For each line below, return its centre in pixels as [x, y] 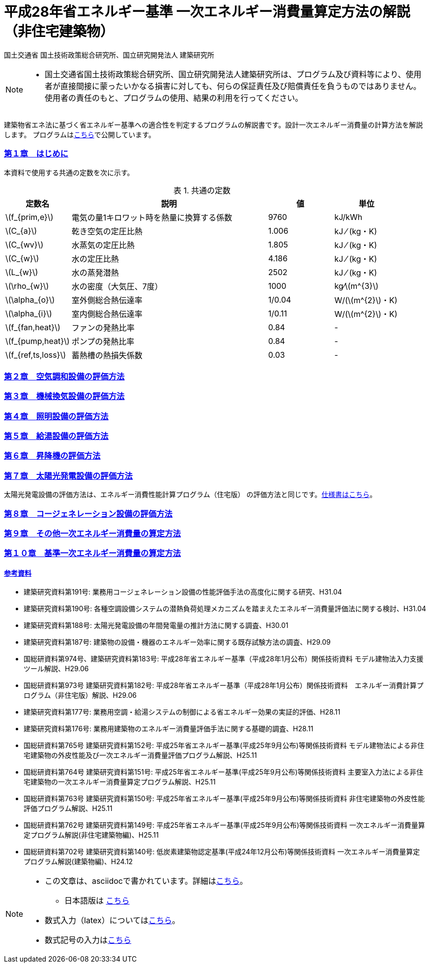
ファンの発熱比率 [103, 328]
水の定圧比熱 [95, 259]
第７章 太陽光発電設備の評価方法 [68, 476]
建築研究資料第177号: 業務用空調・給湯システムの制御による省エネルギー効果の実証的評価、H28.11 [182, 712]
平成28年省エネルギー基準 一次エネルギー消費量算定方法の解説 [207, 12]
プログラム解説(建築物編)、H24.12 [78, 862]
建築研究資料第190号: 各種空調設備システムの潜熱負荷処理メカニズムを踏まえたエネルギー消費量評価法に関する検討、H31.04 [225, 609]
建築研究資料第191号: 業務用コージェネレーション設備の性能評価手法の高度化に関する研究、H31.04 [183, 592]
